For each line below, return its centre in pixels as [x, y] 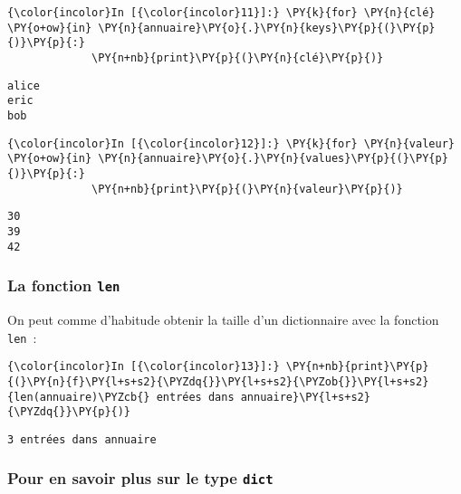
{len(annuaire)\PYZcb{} [79, 397]
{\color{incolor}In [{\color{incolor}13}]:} [144, 367]
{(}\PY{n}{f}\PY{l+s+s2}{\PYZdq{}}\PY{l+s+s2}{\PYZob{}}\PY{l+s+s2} [218, 381]
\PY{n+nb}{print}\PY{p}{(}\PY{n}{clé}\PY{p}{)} [238, 57]
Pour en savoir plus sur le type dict [140, 478]
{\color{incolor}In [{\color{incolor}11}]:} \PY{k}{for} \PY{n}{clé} [221, 13]
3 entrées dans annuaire [82, 439]
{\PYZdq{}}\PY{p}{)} [69, 412]
